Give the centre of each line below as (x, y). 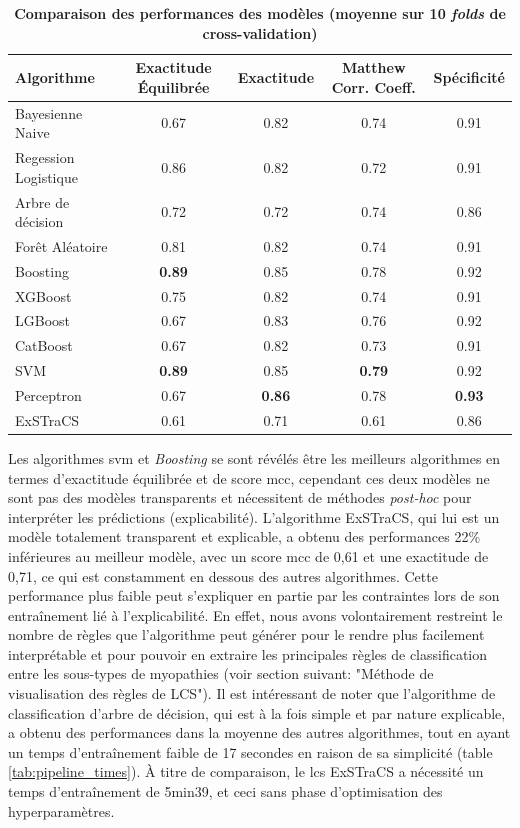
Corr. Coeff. (373, 86)
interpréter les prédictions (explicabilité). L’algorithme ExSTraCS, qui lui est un (254, 516)
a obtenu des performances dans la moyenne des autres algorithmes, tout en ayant (259, 732)
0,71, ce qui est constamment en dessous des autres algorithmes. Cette (223, 575)
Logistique (46, 176)
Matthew (373, 67)
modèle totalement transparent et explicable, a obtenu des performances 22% (244, 536)
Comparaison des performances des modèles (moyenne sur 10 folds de (260, 13)
